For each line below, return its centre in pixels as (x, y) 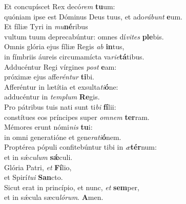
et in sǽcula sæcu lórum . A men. (54, 197)
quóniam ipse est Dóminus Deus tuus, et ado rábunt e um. (93, 16)
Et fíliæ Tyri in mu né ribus (46, 26)
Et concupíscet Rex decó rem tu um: (60, 6)
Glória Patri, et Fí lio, (38, 167)
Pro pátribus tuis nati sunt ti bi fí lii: (60, 106)
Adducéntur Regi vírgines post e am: (60, 66)
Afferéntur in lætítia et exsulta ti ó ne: (61, 86)
